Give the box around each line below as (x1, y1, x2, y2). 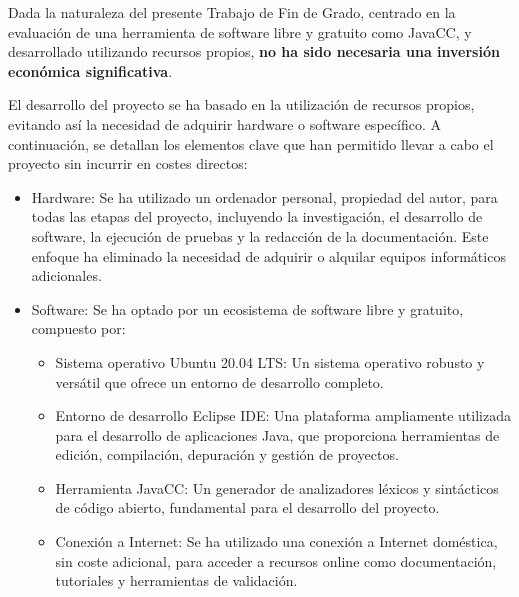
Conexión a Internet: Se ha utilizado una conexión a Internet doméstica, (55, 531, 498, 552)
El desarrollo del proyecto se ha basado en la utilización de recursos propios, (8, 94, 475, 115)
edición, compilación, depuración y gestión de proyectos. (55, 444, 399, 465)
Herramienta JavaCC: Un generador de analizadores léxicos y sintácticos (55, 477, 499, 498)
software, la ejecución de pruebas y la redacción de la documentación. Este (31, 225, 489, 246)
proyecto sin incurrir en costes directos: (8, 153, 248, 174)
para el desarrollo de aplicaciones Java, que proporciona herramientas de (55, 424, 500, 445)
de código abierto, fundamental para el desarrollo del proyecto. (55, 497, 440, 518)
